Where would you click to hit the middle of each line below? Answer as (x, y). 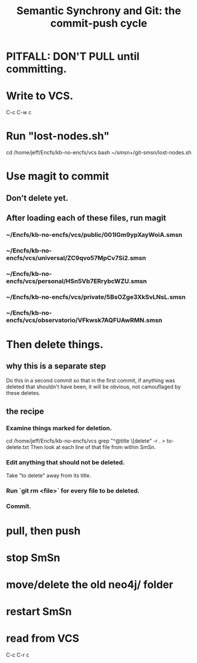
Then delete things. (55, 344)
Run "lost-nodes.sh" (58, 136)
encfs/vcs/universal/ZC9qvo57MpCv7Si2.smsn (76, 258)
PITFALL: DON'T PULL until (73, 57)
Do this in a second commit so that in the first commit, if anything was (91, 380)
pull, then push (44, 531)
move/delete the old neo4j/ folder (90, 585)
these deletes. (23, 392)
